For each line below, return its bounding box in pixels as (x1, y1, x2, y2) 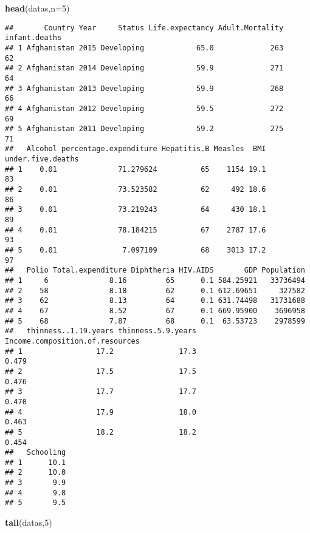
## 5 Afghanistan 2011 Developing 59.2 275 (5, 124, 284, 134)
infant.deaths (5, 33, 62, 42)
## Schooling (5, 448, 66, 457)
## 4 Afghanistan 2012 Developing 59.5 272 (5, 104, 284, 113)
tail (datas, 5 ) (5, 516, 52, 529)
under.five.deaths (5, 155, 79, 164)
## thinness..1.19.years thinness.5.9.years (5, 327, 196, 336)
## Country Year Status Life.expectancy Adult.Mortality (5, 23, 284, 32)
